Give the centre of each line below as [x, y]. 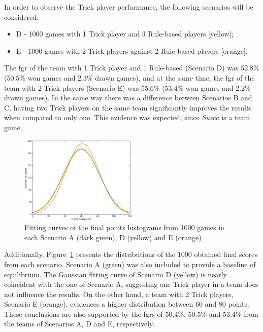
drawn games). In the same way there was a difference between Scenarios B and [128, 98]
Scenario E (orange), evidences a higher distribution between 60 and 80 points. [127, 304]
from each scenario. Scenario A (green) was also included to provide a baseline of [130, 264]
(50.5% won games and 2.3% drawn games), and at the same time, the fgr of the [129, 77]
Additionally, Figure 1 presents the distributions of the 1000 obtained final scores [131, 254]
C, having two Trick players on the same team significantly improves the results [128, 107]
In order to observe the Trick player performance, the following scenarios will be [129, 7]
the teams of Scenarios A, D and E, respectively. [79, 324]
